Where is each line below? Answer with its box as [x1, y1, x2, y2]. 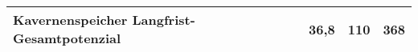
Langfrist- [132, 10, 195, 29]
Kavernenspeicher [13, 10, 128, 29]
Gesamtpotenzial [13, 29, 121, 47]
